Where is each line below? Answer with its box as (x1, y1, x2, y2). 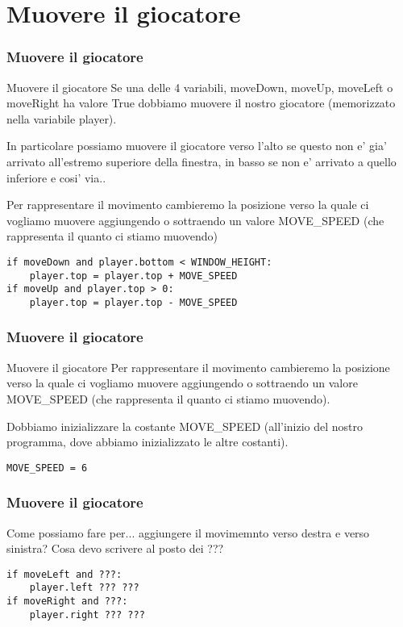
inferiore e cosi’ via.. (6, 169, 106, 186)
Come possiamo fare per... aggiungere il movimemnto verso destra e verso (6, 524, 370, 541)
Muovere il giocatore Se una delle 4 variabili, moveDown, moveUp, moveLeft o (6, 78, 393, 95)
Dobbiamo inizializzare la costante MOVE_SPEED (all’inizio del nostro (6, 417, 364, 434)
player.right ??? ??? (29, 608, 145, 621)
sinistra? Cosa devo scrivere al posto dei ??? (6, 540, 224, 557)
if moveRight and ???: (6, 596, 128, 608)
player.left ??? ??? (29, 582, 139, 594)
